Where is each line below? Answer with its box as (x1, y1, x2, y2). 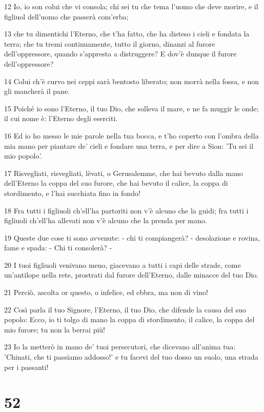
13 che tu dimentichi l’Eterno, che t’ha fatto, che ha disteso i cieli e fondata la (4, 28, 250, 39)
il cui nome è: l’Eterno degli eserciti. (4, 113, 118, 124)
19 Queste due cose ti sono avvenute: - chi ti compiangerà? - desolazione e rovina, (4, 232, 260, 243)
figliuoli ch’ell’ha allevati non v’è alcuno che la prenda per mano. (4, 215, 207, 226)
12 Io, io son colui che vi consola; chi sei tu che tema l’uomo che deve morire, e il (4, 1, 258, 11)
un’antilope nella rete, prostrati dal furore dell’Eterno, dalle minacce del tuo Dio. (4, 269, 259, 280)
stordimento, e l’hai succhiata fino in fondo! (4, 187, 140, 198)
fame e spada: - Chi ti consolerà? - (4, 242, 112, 253)
